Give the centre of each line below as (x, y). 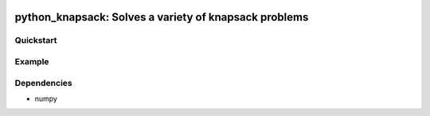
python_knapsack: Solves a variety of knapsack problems (162, 17)
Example (32, 61)
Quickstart (36, 41)
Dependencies (44, 83)
